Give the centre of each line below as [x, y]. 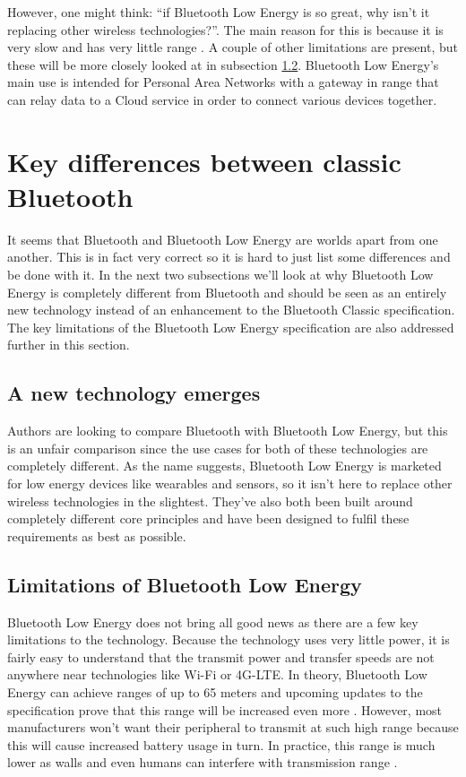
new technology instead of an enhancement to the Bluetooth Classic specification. [231, 310]
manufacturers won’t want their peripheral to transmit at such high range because [233, 727]
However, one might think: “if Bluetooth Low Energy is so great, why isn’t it [219, 12]
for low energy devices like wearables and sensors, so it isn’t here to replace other [230, 483]
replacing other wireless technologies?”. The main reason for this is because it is [225, 29]
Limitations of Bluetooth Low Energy [185, 584]
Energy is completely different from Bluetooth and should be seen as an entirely [227, 292]
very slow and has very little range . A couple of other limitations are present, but [233, 47]
